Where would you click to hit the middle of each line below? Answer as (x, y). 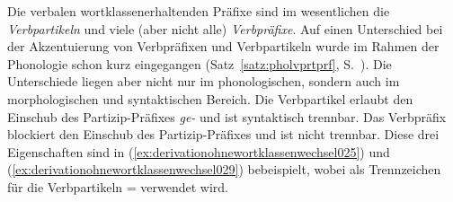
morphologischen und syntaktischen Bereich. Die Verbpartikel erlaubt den (210, 98)
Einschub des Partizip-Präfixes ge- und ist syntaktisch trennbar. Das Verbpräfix (227, 116)
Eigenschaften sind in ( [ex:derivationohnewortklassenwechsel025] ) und (199, 151)
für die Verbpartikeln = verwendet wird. (118, 186)
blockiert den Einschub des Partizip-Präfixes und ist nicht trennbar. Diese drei (223, 134)
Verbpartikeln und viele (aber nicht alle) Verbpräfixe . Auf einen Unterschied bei (225, 28)
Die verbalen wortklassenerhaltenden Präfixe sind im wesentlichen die (199, 11)
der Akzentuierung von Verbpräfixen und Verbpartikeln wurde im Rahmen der (223, 46)
